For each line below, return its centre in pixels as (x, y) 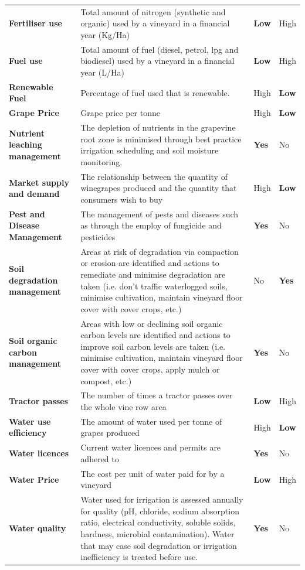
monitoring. (101, 161)
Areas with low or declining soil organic (152, 323)
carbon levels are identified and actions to (155, 335)
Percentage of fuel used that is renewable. (155, 92)
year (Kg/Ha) (105, 34)
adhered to (100, 458)
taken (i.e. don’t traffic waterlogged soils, (154, 286)
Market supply (39, 182)
